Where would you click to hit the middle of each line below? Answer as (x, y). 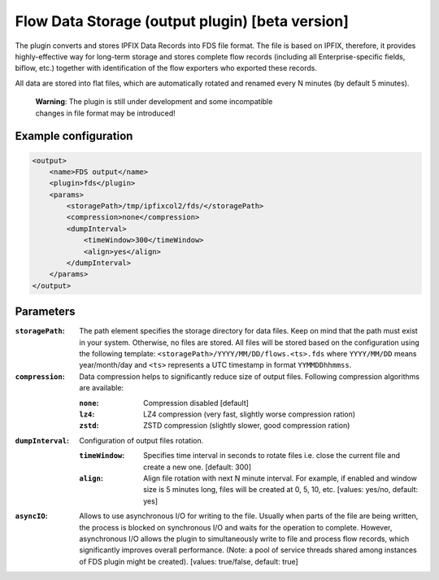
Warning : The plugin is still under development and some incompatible (154, 102)
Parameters (45, 312)
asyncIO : (31, 516)
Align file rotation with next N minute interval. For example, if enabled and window (280, 478)
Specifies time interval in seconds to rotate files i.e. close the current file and (272, 456)
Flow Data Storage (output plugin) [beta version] (182, 21)
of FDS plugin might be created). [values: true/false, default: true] (189, 561)
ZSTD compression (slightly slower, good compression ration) (247, 425)
